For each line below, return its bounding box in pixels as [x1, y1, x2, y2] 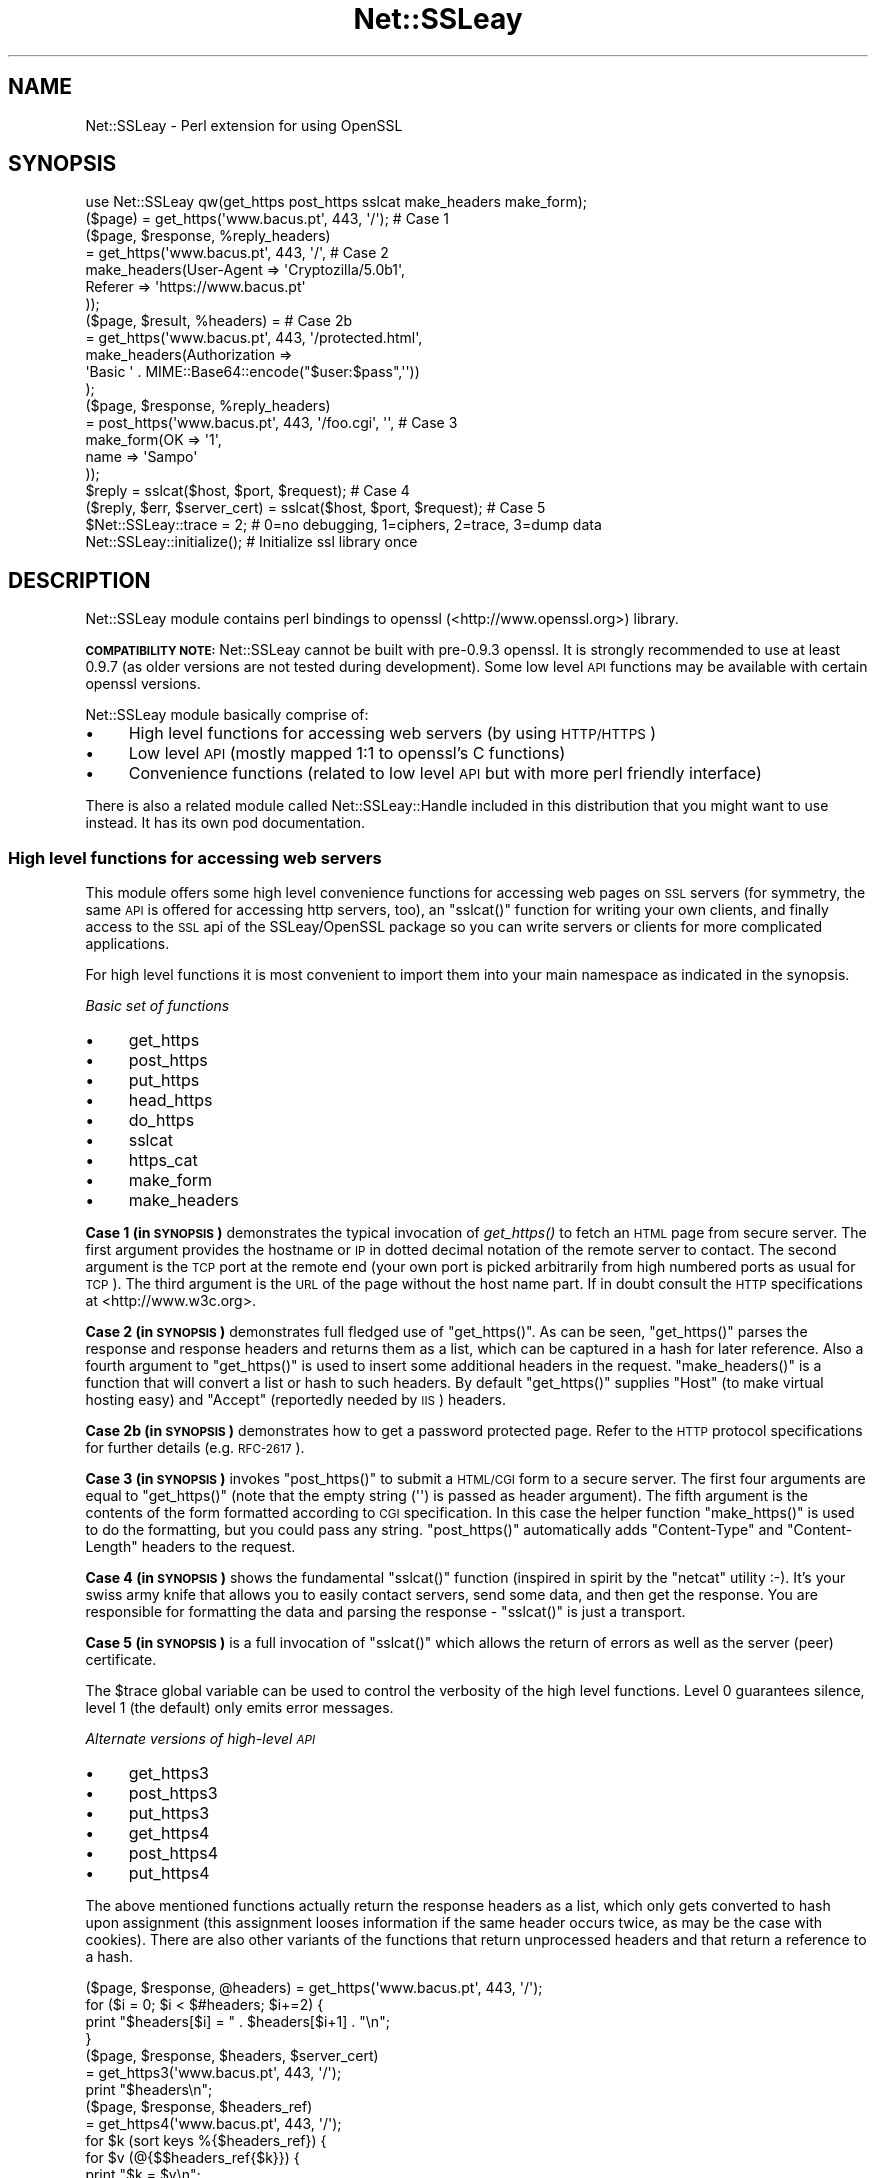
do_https [128, 1110, 195, 1131]
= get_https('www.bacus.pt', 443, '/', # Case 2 [85, 244, 389, 262]
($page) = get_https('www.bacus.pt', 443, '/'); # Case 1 [85, 210, 449, 228]
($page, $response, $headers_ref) [85, 2098, 313, 2116]
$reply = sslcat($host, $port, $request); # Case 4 [85, 482, 410, 500]
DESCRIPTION [8, 567, 151, 593]
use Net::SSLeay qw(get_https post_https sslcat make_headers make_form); [85, 193, 588, 211]
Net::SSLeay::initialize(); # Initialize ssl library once [85, 533, 418, 551]
